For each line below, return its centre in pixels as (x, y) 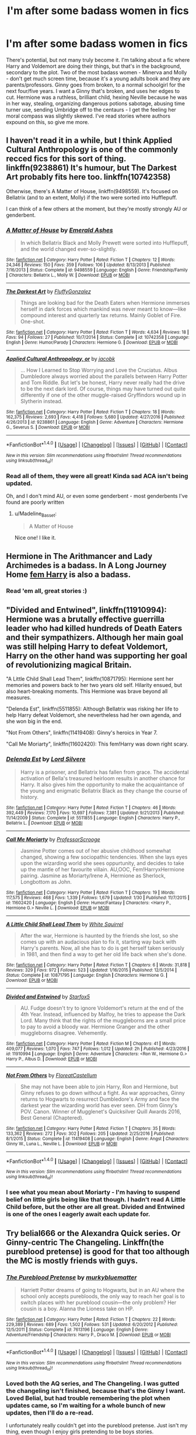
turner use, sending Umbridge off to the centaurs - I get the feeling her (91, 109)
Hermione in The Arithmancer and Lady (79, 556)
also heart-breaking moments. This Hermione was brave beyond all (87, 691)
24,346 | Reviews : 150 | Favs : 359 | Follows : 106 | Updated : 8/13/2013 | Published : (88, 265)
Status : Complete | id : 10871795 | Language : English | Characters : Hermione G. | (87, 975)
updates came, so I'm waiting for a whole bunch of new (86, 1406)
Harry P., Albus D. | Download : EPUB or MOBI (52, 1059)
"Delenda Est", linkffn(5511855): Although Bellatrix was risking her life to (92, 709)
